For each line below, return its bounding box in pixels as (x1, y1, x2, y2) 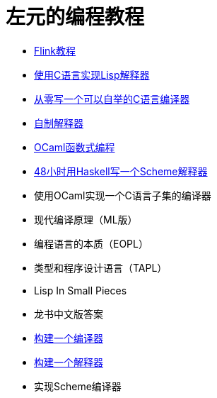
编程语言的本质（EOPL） (34, 237, 148, 250)
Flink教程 (34, 44, 76, 57)
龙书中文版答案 (34, 307, 103, 320)
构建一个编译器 (34, 331, 103, 344)
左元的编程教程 (6, 5, 145, 29)
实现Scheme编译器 (34, 380, 122, 392)
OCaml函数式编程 (34, 140, 115, 153)
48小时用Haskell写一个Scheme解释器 (34, 165, 208, 177)
